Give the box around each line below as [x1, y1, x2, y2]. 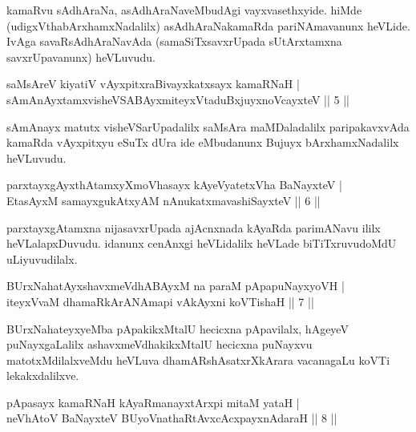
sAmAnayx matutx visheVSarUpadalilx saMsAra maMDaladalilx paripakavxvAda [6, 118, 410, 135]
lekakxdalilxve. [6, 367, 79, 384]
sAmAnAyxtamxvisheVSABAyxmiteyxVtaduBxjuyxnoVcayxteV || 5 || [6, 91, 349, 107]
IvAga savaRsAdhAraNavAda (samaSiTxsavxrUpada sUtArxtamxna [6, 33, 342, 50]
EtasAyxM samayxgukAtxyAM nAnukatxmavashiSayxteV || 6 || [6, 192, 321, 208]
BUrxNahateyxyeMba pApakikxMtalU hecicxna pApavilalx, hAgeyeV [6, 320, 349, 337]
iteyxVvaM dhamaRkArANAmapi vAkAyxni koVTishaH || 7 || [6, 293, 314, 309]
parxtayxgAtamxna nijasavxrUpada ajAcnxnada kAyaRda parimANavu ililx [6, 219, 381, 236]
